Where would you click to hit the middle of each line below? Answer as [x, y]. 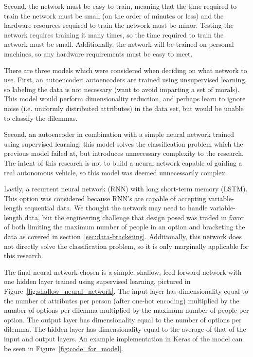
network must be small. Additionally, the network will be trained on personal [119, 44]
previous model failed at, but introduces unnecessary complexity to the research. [124, 153]
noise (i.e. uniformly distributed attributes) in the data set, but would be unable [124, 108]
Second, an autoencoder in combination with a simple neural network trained [119, 134]
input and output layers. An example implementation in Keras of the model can [123, 338]
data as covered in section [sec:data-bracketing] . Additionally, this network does [123, 236]
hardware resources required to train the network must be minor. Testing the [119, 25]
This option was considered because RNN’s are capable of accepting [105, 198]
